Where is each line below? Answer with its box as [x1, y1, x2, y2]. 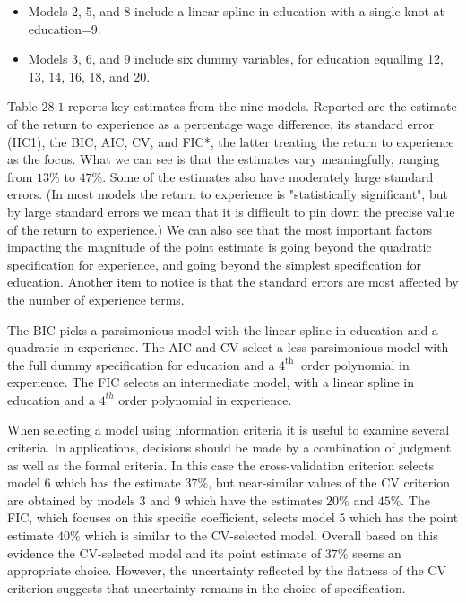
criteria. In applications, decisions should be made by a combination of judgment [7, 438, 452, 457]
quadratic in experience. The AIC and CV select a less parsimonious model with [7, 338, 449, 357]
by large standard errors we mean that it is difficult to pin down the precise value [7, 202, 455, 220]
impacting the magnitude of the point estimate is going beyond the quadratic [7, 237, 432, 256]
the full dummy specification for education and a [7, 355, 275, 374]
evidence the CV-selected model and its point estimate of [7, 543, 322, 562]
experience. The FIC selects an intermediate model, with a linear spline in [7, 373, 414, 392]
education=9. [28, 19, 101, 38]
